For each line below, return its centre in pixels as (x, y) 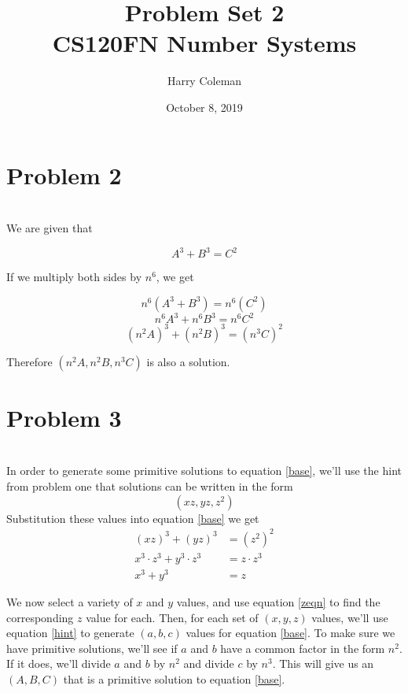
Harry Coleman (204, 81)
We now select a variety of (70, 601)
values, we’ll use (350, 617)
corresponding (40, 617)
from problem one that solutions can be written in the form (150, 486)
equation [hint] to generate (70, 633)
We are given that (50, 228)
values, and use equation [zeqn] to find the (278, 601)
